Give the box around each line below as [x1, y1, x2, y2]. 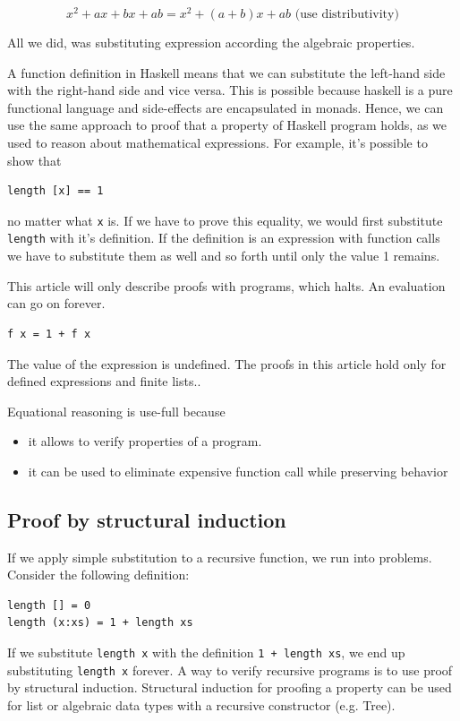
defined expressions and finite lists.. [7, 372, 201, 391]
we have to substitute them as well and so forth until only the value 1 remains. [7, 246, 440, 265]
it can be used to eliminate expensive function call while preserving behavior [28, 461, 448, 480]
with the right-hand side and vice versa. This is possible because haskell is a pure [7, 81, 453, 99]
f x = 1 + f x [7, 327, 91, 340]
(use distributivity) [294, 8, 399, 21]
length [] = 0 [7, 598, 91, 612]
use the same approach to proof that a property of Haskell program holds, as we [7, 116, 447, 134]
